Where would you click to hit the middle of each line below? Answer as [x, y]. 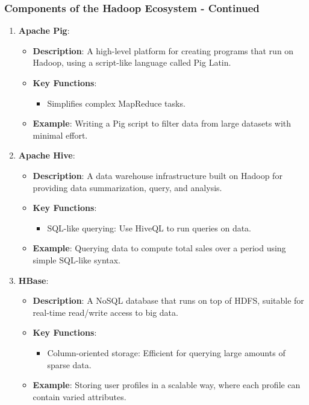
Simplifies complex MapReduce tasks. [116, 103]
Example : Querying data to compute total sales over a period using [159, 248]
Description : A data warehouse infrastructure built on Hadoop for [158, 175]
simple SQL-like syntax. [76, 259]
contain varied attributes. [80, 396]
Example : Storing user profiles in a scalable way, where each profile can [167, 385]
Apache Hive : [47, 155]
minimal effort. [60, 135]
